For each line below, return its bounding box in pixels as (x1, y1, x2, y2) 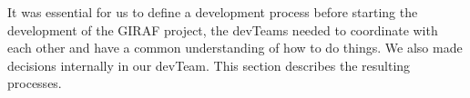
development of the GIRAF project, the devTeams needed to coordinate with (7, 20, 438, 39)
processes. (7, 73, 62, 93)
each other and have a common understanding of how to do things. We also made (7, 38, 463, 57)
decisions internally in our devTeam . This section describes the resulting (7, 55, 411, 74)
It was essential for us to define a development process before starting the (7, 3, 418, 21)
